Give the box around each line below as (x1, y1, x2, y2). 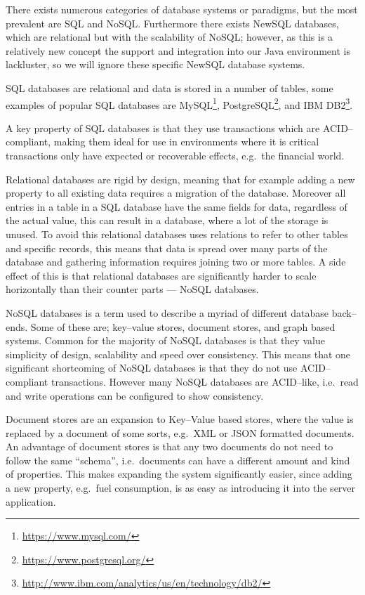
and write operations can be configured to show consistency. (6, 388, 264, 403)
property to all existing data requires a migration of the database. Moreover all (6, 185, 346, 200)
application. (6, 494, 56, 509)
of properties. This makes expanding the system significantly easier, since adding (6, 466, 352, 481)
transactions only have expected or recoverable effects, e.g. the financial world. (6, 148, 345, 162)
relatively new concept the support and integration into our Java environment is (6, 43, 350, 58)
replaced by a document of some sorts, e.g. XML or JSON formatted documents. (6, 425, 354, 440)
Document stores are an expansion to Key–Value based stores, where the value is (6, 412, 354, 426)
